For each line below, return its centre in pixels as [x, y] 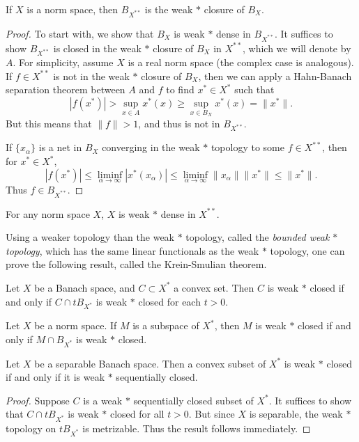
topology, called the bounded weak [258, 237]
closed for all [137, 414]
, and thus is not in [179, 123]
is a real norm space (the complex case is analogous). [241, 62]
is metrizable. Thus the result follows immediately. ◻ [197, 428]
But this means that [49, 123]
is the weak [169, 9]
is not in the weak [91, 76]
